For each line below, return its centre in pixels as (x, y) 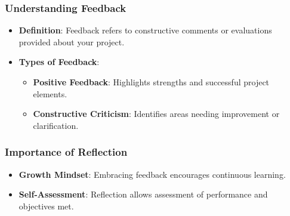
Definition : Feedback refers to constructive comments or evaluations (145, 30)
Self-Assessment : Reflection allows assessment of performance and (143, 194)
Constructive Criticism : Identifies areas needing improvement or (156, 114)
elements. (50, 93)
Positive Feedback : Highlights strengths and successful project (151, 82)
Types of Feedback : (59, 62)
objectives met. (46, 206)
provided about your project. (72, 41)
